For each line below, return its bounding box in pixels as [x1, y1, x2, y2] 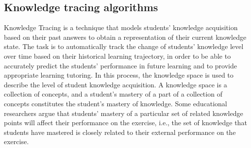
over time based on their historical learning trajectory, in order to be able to [4, 50, 231, 61]
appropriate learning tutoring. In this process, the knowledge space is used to [4, 70, 234, 80]
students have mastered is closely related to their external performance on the [4, 127, 236, 137]
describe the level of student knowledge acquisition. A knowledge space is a [4, 79, 227, 89]
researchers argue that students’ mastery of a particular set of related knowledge [4, 108, 243, 118]
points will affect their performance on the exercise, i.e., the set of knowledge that [4, 117, 247, 128]
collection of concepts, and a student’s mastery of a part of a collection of [4, 89, 222, 99]
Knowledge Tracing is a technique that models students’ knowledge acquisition [4, 22, 238, 33]
